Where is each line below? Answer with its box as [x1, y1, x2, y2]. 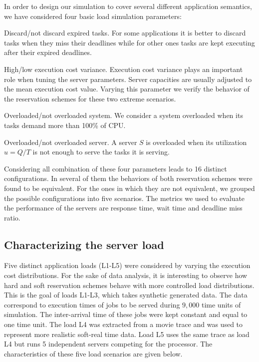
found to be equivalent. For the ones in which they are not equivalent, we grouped [4, 182, 255, 193]
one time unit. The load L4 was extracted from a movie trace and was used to [4, 319, 243, 329]
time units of [201, 299, 241, 309]
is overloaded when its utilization [146, 136, 247, 147]
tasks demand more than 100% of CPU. [4, 119, 126, 130]
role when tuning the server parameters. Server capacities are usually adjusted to [4, 73, 252, 84]
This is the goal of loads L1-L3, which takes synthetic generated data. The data [4, 289, 248, 300]
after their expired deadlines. [4, 47, 92, 57]
